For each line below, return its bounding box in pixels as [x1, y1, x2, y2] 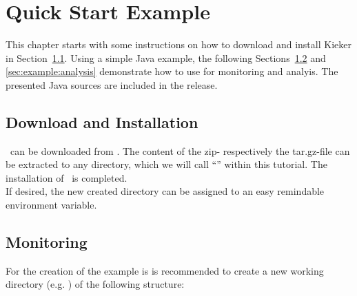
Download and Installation [6, 111, 198, 132]
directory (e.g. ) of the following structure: [6, 277, 185, 291]
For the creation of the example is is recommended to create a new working [6, 263, 324, 277]
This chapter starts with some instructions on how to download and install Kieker [6, 37, 351, 52]
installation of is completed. [6, 170, 127, 184]
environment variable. [6, 198, 97, 212]
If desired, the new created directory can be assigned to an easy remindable [6, 184, 325, 198]
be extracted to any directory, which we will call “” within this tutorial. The [6, 157, 327, 171]
